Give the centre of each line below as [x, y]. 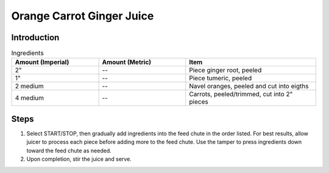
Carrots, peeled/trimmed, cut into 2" [241, 94]
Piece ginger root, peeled [225, 70]
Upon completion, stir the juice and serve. [79, 159]
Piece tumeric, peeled [221, 78]
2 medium [29, 86]
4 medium [30, 98]
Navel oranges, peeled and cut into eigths [249, 86]
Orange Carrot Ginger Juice [83, 16]
